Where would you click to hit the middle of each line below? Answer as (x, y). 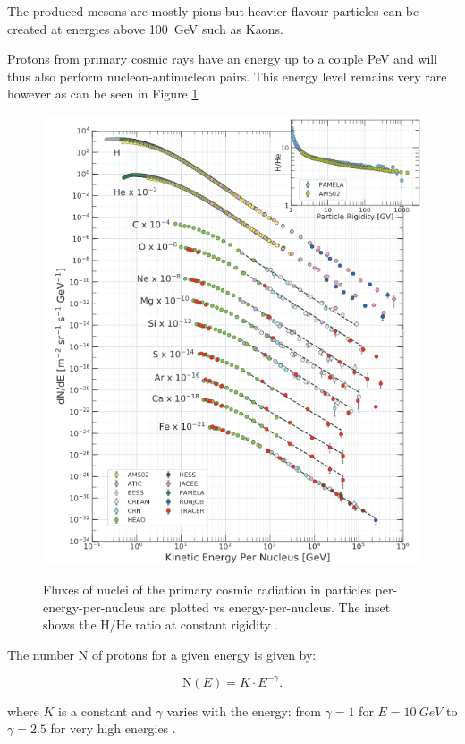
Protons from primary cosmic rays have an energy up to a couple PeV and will (223, 59)
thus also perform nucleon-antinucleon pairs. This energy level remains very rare (227, 76)
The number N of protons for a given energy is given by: (162, 654)
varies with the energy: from (244, 710)
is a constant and (105, 710)
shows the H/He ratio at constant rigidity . (161, 624)
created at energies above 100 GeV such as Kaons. (145, 28)
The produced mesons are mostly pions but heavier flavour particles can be (213, 11)
